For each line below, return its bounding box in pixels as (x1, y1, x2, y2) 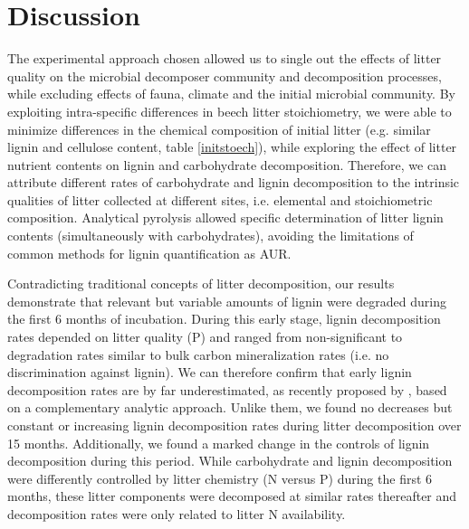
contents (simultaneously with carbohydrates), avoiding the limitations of (7, 226, 414, 245)
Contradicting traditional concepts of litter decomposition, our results (7, 274, 395, 293)
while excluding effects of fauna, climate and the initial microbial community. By (7, 84, 455, 103)
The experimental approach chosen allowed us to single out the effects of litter (7, 49, 442, 68)
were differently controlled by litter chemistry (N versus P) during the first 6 (7, 468, 433, 487)
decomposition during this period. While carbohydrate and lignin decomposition (7, 451, 453, 470)
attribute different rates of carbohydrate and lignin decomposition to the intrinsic (7, 173, 460, 192)
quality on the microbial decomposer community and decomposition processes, (7, 66, 442, 85)
